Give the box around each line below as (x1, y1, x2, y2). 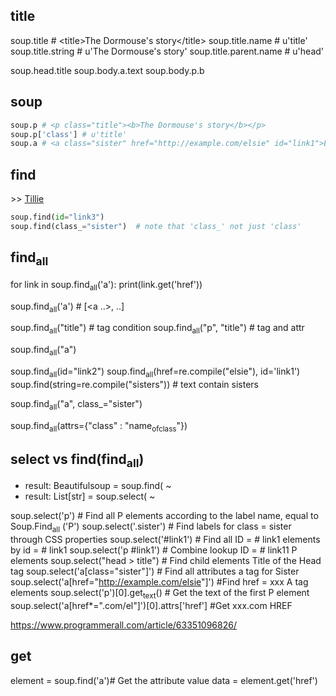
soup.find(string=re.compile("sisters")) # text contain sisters (10, 378, 259, 390)
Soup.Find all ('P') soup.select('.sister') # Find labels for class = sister (10, 520, 292, 535)
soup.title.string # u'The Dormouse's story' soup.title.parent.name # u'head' (10, 45, 325, 57)
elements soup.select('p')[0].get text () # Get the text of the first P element (10, 587, 310, 601)
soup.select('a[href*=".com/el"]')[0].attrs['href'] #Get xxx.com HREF (10, 599, 293, 611)
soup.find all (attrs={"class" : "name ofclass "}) (10, 419, 188, 434)
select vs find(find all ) (10, 450, 145, 470)
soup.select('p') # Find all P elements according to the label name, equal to (10, 510, 319, 522)
